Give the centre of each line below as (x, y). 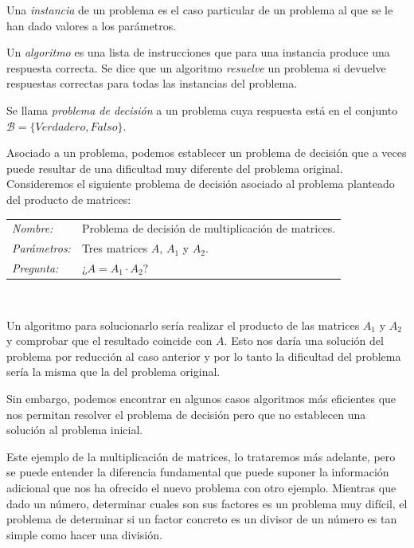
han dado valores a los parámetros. (92, 25)
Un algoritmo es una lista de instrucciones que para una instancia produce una (198, 52)
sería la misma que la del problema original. (113, 372)
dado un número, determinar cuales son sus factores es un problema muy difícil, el (207, 503)
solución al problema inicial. (75, 430)
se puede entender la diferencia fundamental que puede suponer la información (198, 472)
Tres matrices (115, 248)
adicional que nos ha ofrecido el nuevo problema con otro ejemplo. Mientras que (201, 487)
